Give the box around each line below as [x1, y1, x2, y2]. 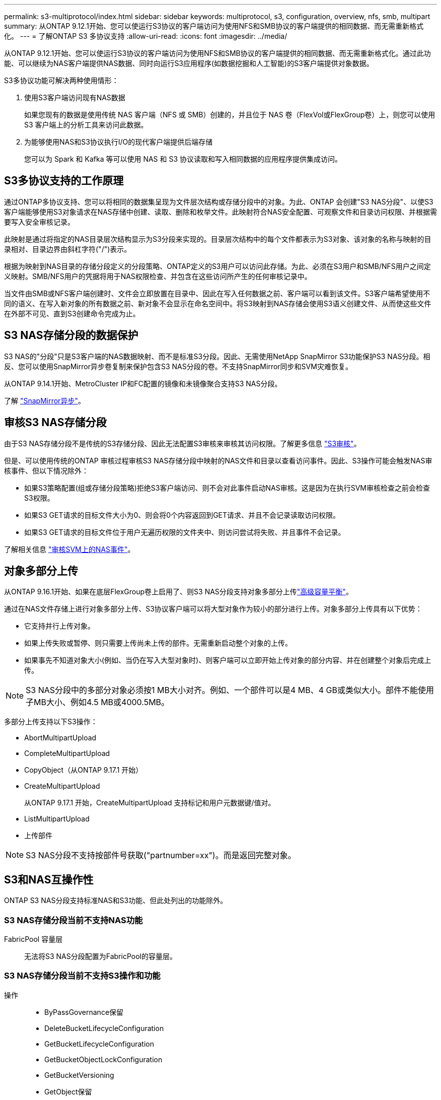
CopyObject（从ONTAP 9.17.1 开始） [24, 766, 143, 775]
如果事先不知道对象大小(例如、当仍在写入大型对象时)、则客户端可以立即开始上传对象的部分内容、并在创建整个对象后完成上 [24, 656, 431, 665]
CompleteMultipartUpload [24, 749, 110, 758]
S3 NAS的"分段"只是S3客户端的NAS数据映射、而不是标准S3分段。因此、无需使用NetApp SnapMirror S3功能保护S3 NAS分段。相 [4, 352, 430, 361]
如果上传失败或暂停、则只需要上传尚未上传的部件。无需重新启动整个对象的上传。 [24, 639, 292, 648]
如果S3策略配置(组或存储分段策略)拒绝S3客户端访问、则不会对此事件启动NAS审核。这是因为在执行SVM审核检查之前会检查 [24, 483, 430, 492]
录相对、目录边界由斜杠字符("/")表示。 [4, 244, 131, 253]
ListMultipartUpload [24, 814, 90, 823]
